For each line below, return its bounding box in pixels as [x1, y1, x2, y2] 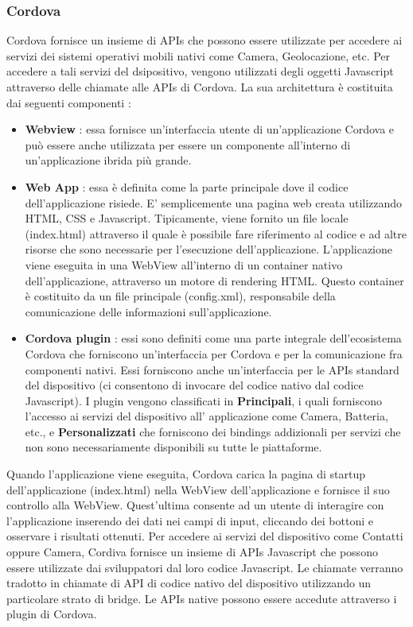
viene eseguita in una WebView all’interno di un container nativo [25, 256, 343, 273]
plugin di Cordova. [6, 606, 97, 622]
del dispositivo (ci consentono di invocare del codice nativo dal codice [25, 377, 364, 393]
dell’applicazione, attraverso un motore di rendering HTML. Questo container [25, 272, 404, 288]
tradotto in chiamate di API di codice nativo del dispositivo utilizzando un [6, 575, 372, 591]
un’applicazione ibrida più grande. [25, 152, 192, 168]
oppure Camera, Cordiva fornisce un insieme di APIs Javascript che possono [6, 544, 378, 560]
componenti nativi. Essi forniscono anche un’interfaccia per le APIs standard [25, 361, 399, 377]
